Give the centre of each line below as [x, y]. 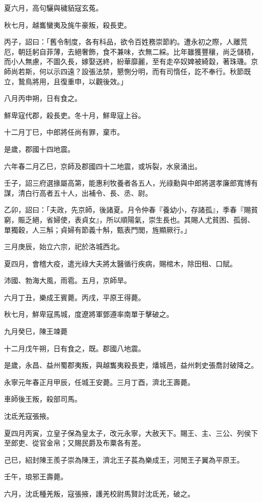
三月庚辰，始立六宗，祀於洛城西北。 [64, 246]
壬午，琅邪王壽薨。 [36, 477]
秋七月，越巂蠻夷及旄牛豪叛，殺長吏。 [68, 24]
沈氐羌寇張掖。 [29, 416]
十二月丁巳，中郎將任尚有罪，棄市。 [64, 132]
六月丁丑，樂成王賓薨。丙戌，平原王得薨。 [75, 297]
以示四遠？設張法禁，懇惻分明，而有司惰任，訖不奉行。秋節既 [148, 71]
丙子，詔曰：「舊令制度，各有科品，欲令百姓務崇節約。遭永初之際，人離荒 [126, 42]
